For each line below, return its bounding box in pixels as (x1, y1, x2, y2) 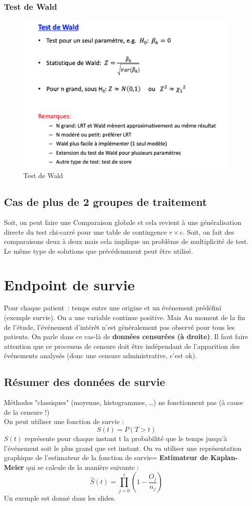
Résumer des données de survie (4, 374, 165, 389)
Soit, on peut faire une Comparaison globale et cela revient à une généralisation (4, 217, 241, 227)
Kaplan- (210, 452, 238, 463)
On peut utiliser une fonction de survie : (4, 416, 124, 426)
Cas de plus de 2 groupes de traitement (4, 194, 207, 209)
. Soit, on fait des (182, 226, 234, 237)
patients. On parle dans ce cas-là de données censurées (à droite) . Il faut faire (4, 331, 248, 342)
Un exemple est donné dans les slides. (4, 492, 116, 503)
